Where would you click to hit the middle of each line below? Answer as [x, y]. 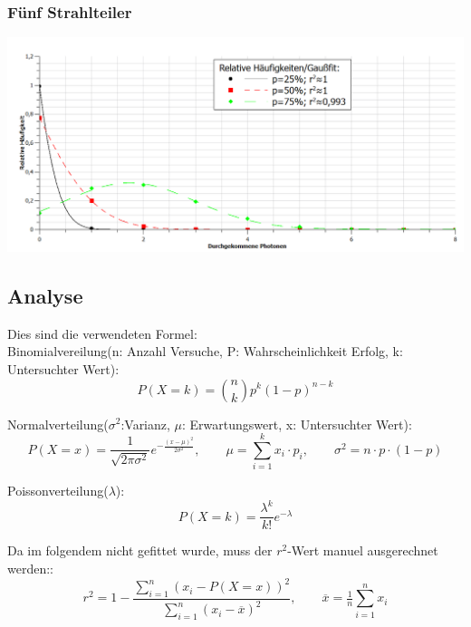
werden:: [30, 568]
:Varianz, [145, 424]
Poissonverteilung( [58, 491]
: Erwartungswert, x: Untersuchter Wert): [297, 424]
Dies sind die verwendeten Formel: [102, 333]
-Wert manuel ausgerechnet [363, 550]
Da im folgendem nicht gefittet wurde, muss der [140, 550]
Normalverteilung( [58, 424]
